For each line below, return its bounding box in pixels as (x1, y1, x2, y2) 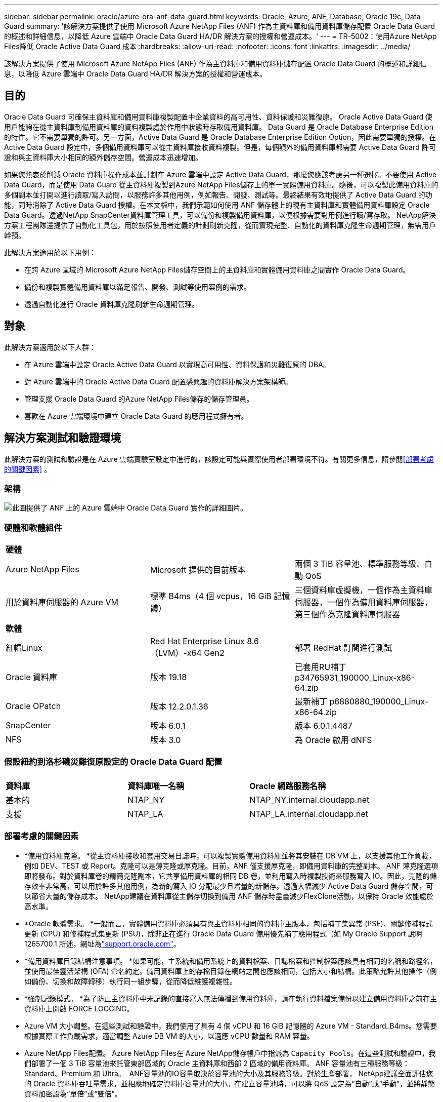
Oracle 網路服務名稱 (249, 780, 326, 791)
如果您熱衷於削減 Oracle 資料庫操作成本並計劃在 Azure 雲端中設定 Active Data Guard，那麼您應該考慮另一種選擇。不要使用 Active (4, 170, 437, 179)
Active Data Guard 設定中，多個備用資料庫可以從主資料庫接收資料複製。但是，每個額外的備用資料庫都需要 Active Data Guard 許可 (4, 142, 436, 151)
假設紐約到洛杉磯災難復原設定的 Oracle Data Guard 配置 (4, 757, 223, 767)
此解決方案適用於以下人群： (4, 342, 96, 351)
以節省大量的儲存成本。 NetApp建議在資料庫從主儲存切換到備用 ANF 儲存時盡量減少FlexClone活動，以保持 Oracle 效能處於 (24, 891, 434, 900)
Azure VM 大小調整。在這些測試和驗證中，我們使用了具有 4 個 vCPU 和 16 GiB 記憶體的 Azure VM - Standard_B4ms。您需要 (24, 1021, 437, 1030)
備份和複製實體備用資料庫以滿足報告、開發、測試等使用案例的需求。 (24, 282, 251, 291)
